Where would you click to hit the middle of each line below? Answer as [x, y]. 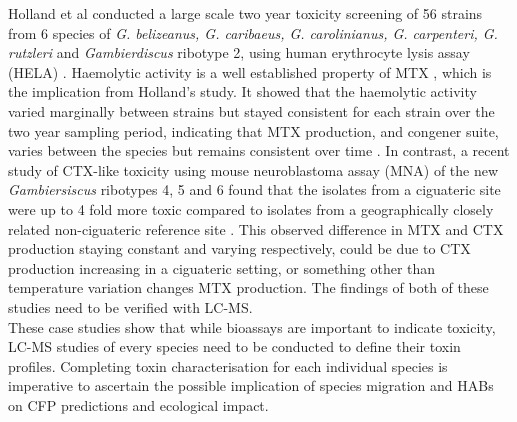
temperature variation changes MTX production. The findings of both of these [248, 287]
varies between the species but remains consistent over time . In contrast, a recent [259, 150]
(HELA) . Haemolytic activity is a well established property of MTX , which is [250, 71]
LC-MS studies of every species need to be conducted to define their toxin [234, 346]
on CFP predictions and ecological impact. [138, 404]
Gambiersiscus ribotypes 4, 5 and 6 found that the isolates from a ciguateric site [254, 189]
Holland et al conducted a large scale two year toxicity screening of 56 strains [245, 13]
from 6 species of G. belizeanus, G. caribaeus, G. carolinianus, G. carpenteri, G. [253, 32]
